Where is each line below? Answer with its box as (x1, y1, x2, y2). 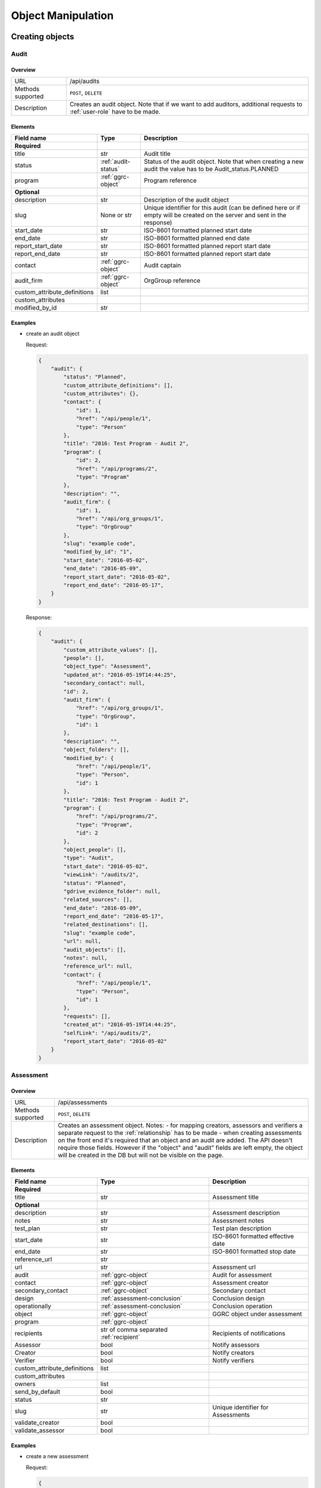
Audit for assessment (212, 1271, 272, 1279)
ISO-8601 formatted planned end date (143, 234, 250, 242)
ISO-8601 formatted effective (212, 1232, 294, 1240)
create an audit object (26, 330, 80, 337)
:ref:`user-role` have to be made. (69, 108, 160, 116)
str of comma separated (100, 1326, 168, 1334)
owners (14, 1380, 36, 1388)
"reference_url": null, (63, 963, 133, 970)
